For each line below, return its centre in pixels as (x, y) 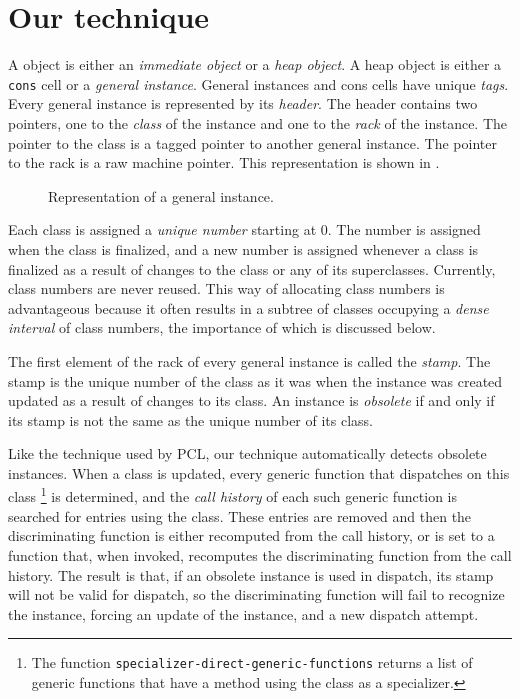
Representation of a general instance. (161, 195)
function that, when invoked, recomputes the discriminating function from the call (260, 554)
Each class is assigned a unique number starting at (162, 229)
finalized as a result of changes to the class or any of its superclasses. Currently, (252, 268)
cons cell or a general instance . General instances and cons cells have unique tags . (258, 83)
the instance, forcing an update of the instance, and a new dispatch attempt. (243, 613)
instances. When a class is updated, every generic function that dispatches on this (259, 472)
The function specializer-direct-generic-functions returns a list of (252, 662)
